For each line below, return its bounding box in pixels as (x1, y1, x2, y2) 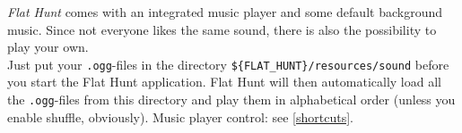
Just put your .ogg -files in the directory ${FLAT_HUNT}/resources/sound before (7, 54, 449, 73)
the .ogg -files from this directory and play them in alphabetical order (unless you (7, 90, 456, 109)
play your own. (7, 37, 89, 56)
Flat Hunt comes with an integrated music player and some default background (7, 3, 442, 21)
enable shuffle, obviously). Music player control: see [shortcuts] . (7, 107, 353, 126)
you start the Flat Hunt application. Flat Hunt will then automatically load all (7, 72, 441, 91)
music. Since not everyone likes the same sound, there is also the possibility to (7, 20, 437, 38)
